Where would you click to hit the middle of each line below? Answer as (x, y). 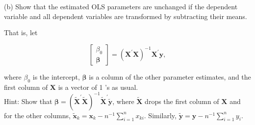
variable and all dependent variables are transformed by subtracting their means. (126, 16)
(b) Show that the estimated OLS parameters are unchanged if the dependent (121, 6)
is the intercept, (56, 76)
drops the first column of (182, 101)
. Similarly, (160, 115)
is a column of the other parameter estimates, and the (170, 76)
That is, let (21, 32)
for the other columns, (37, 115)
